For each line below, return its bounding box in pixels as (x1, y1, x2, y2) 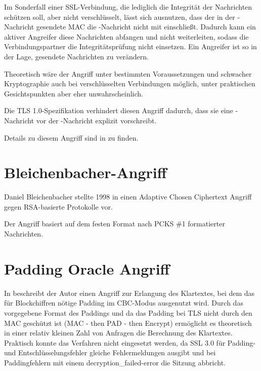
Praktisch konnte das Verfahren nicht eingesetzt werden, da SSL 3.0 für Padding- (4, 337, 255, 348)
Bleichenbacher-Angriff (4, 162, 167, 183)
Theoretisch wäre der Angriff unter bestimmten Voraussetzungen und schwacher (4, 68, 252, 79)
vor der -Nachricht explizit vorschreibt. (36, 115, 157, 125)
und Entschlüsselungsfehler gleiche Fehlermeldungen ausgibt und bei (4, 347, 216, 358)
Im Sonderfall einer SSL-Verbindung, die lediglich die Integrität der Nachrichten (4, 2, 252, 12)
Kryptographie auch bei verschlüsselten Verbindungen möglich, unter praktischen (4, 78, 255, 89)
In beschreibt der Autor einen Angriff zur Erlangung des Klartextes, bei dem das (4, 287, 255, 298)
